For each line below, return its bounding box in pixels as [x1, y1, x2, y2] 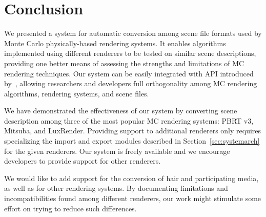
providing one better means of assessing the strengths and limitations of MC [4, 57, 244, 68]
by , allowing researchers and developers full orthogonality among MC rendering [4, 78, 257, 89]
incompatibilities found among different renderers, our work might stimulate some [4, 193, 261, 204]
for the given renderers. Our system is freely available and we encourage [4, 145, 230, 156]
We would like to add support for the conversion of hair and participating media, [4, 172, 259, 183]
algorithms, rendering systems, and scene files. [4, 88, 149, 98]
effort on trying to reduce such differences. [4, 203, 137, 213]
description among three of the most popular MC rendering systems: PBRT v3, [4, 115, 254, 126]
